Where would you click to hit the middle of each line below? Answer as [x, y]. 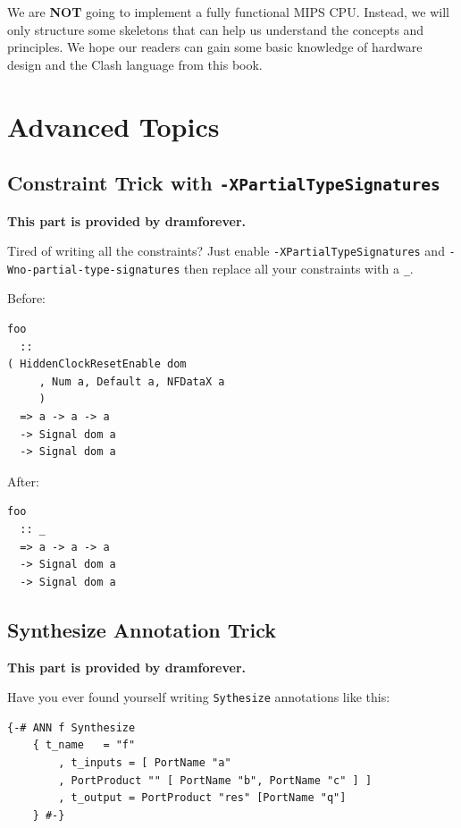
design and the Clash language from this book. [135, 64]
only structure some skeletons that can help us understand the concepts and [216, 29]
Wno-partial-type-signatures [94, 270]
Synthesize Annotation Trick [142, 629]
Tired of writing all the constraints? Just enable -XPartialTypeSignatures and [226, 251]
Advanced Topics [113, 126]
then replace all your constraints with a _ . [298, 268]
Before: [27, 298]
